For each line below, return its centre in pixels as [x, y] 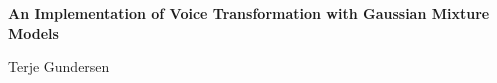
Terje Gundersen [59, 66]
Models [33, 32]
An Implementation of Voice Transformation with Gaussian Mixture [249, 13]
